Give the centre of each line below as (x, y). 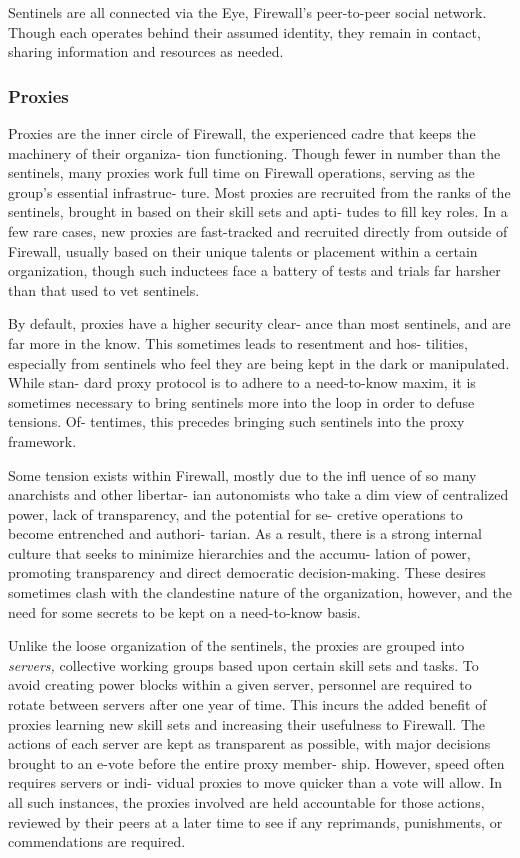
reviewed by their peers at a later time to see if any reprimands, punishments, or (255, 821)
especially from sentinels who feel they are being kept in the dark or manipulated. (259, 362)
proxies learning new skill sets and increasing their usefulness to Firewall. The (246, 723)
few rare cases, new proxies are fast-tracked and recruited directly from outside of (258, 230)
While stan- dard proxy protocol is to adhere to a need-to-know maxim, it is (242, 382)
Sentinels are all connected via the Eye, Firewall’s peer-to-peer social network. (247, 12)
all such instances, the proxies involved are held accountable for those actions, (246, 802)
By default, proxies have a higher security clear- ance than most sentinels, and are (259, 323)
